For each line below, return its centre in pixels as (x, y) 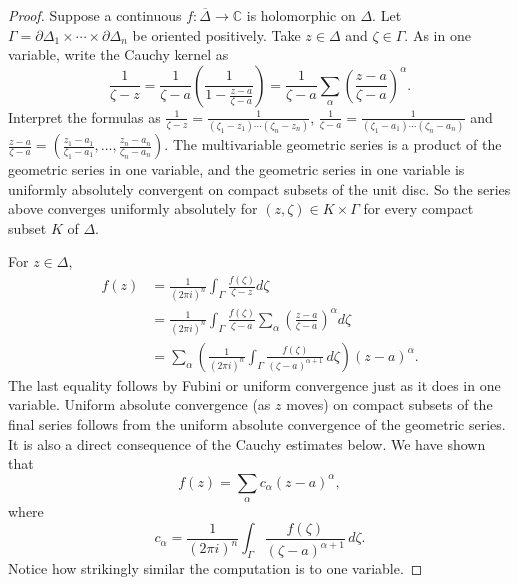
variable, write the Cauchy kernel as (118, 54)
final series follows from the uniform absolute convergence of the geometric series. (257, 423)
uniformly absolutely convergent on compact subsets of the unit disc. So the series (259, 188)
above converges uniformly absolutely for (133, 208)
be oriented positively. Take (216, 34)
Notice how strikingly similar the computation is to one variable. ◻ (215, 568)
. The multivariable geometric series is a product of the (333, 144)
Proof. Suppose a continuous (95, 15)
